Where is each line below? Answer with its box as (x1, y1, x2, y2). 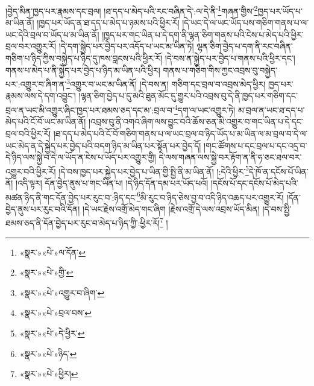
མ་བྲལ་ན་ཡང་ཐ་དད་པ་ (237, 103, 305, 116)
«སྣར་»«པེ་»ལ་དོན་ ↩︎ (19, 245, 86, 258)
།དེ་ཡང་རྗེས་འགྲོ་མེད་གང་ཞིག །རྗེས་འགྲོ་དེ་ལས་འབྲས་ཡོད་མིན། (83, 202, 260, 215)
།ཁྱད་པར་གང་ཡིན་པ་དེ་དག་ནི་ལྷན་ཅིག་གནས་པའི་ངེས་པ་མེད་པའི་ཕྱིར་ (102, 28, 304, 40)
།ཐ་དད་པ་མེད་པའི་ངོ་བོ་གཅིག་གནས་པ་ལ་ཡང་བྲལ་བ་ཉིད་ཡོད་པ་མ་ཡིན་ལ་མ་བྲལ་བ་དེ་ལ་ (53, 127, 308, 139)
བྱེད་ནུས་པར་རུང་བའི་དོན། (5, 202, 80, 215)
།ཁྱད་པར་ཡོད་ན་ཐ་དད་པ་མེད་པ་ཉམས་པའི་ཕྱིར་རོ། (37, 16, 180, 29)
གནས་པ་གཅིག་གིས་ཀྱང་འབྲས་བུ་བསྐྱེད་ (163, 63, 277, 76)
